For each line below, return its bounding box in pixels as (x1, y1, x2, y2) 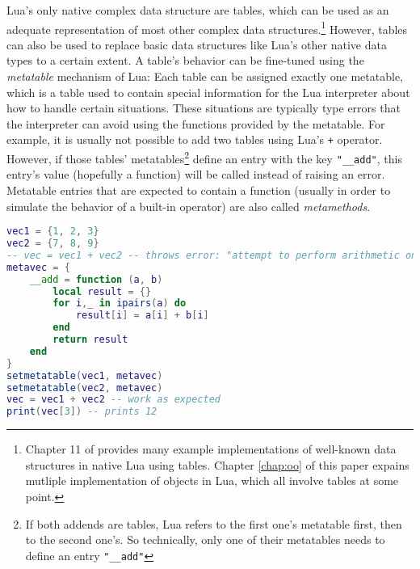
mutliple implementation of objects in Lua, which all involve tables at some (25, 472, 399, 489)
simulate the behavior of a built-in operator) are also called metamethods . (6, 197, 371, 214)
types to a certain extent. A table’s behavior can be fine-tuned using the (6, 52, 364, 69)
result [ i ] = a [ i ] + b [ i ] (75, 310, 209, 322)
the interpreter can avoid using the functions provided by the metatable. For (6, 115, 385, 132)
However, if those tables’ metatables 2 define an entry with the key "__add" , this (6, 148, 402, 166)
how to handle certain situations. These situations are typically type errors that (6, 99, 401, 116)
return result (52, 334, 128, 346)
